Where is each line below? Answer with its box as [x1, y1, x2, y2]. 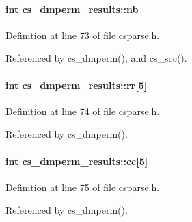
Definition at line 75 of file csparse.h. [5, 180, 160, 194]
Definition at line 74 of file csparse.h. [5, 103, 160, 118]
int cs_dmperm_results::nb [5, 1, 139, 16]
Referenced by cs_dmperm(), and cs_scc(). [5, 51, 187, 65]
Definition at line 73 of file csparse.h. [5, 27, 160, 42]
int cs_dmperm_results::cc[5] [5, 153, 148, 168]
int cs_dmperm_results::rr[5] [5, 77, 148, 92]
